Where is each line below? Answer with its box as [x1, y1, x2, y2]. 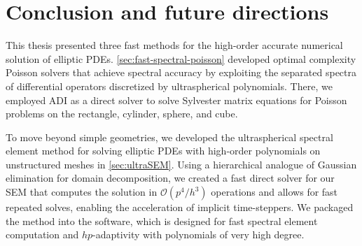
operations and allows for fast [211, 184, 338, 199]
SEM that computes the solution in [6, 184, 158, 199]
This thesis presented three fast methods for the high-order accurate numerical [6, 38, 343, 52]
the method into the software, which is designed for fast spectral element [6, 213, 318, 228]
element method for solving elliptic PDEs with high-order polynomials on [6, 143, 321, 158]
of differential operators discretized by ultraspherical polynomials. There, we [6, 78, 333, 93]
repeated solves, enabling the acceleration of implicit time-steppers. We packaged [6, 200, 354, 215]
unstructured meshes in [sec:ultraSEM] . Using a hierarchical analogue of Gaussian [6, 157, 357, 171]
